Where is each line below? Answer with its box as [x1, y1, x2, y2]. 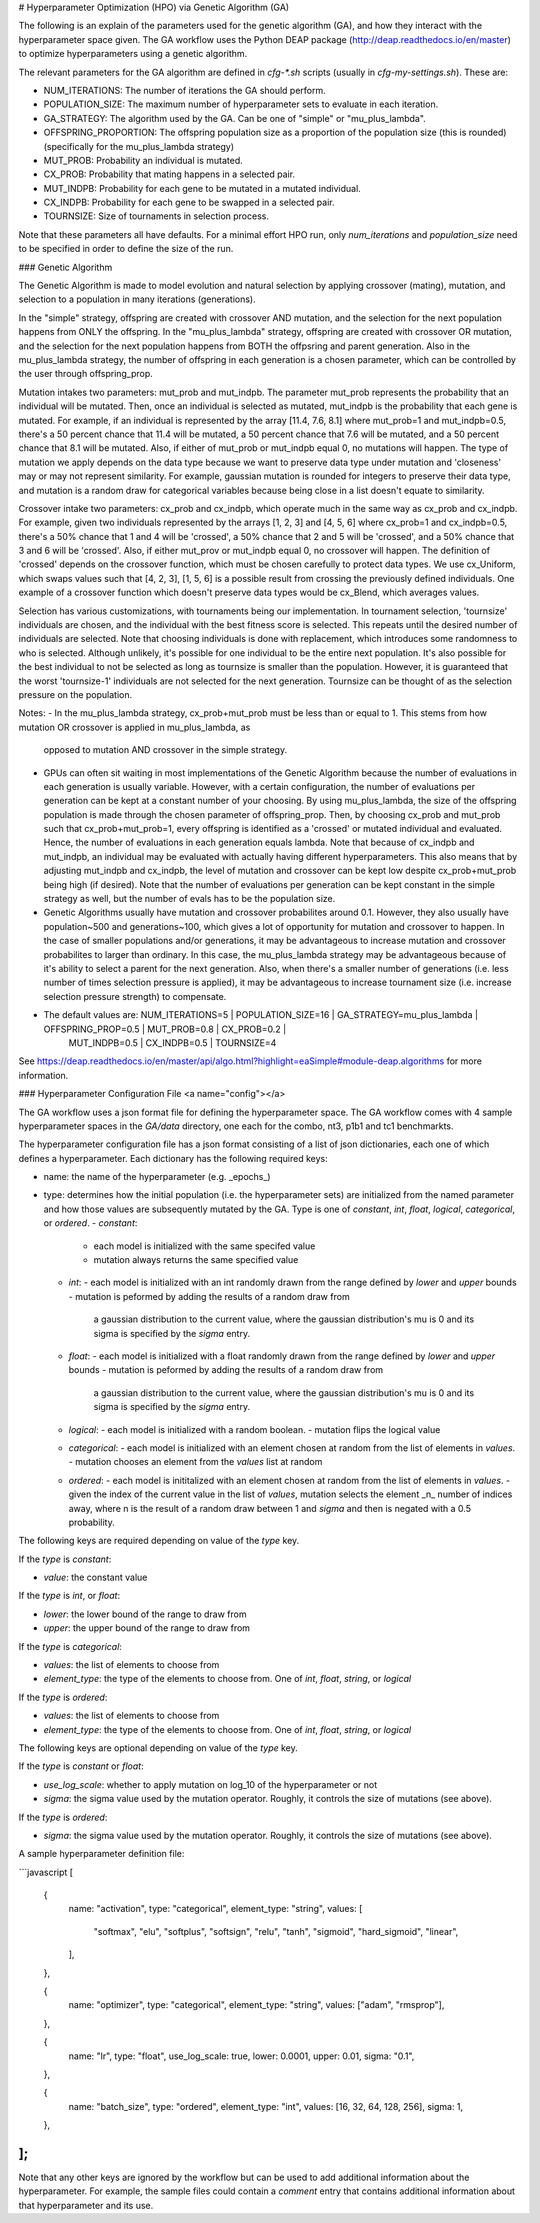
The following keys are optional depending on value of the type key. [18, 1741, 299, 1754]
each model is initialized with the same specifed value [93, 1240, 316, 1252]
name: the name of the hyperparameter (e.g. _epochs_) [43, 1171, 271, 1183]
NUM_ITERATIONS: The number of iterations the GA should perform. [43, 84, 327, 96]
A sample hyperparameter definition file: [18, 1848, 185, 1860]
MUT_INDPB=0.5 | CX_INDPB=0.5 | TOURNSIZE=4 [68, 1036, 277, 1049]
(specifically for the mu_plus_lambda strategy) [43, 140, 235, 152]
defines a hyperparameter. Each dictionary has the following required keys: [18, 1152, 329, 1164]
